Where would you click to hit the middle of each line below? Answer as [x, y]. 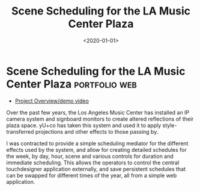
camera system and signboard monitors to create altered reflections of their [100, 119]
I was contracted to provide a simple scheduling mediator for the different [97, 143]
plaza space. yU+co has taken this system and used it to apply [84, 125]
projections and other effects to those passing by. [97, 131]
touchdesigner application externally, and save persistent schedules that [96, 169]
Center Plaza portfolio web [71, 84]
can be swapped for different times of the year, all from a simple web [92, 175]
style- [170, 125]
